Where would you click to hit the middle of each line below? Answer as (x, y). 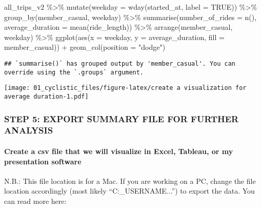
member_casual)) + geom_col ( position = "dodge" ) (85, 47)
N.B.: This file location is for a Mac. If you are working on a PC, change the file (130, 181)
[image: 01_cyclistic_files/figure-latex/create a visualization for (125, 88)
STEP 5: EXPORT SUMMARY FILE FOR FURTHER (122, 118)
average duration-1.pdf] (46, 96)
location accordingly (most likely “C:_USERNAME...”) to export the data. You (129, 191)
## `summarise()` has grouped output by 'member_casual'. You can (120, 63)
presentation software (43, 161)
